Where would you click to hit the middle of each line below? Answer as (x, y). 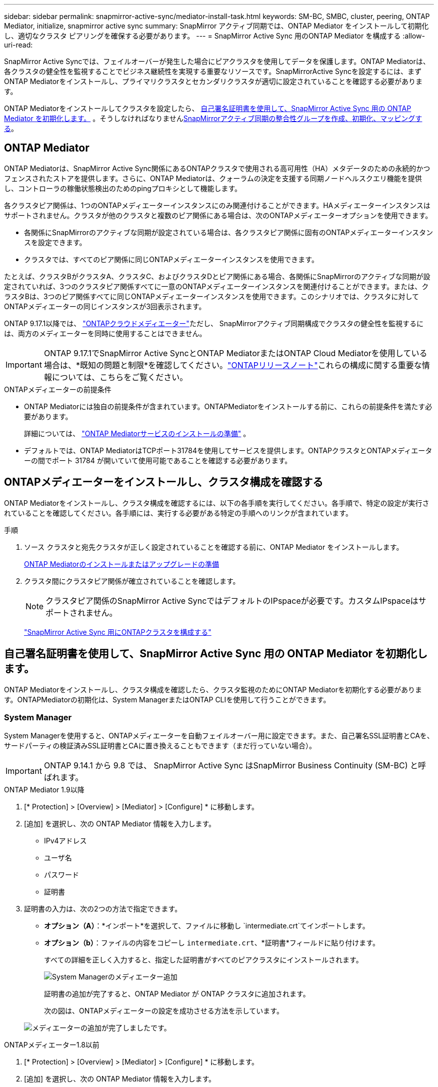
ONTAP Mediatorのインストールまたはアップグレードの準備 (122, 564)
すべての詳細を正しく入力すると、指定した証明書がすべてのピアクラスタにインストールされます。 (203, 960)
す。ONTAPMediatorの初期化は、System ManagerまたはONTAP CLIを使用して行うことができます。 (167, 699)
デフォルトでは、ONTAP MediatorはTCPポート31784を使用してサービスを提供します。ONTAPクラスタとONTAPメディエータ (228, 450)
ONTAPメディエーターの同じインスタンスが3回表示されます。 (105, 306)
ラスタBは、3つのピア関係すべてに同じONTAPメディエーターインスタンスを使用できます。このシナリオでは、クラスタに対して (212, 296)
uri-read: (18, 45)
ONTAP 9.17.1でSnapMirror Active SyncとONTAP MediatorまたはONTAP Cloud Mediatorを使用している (235, 353)
